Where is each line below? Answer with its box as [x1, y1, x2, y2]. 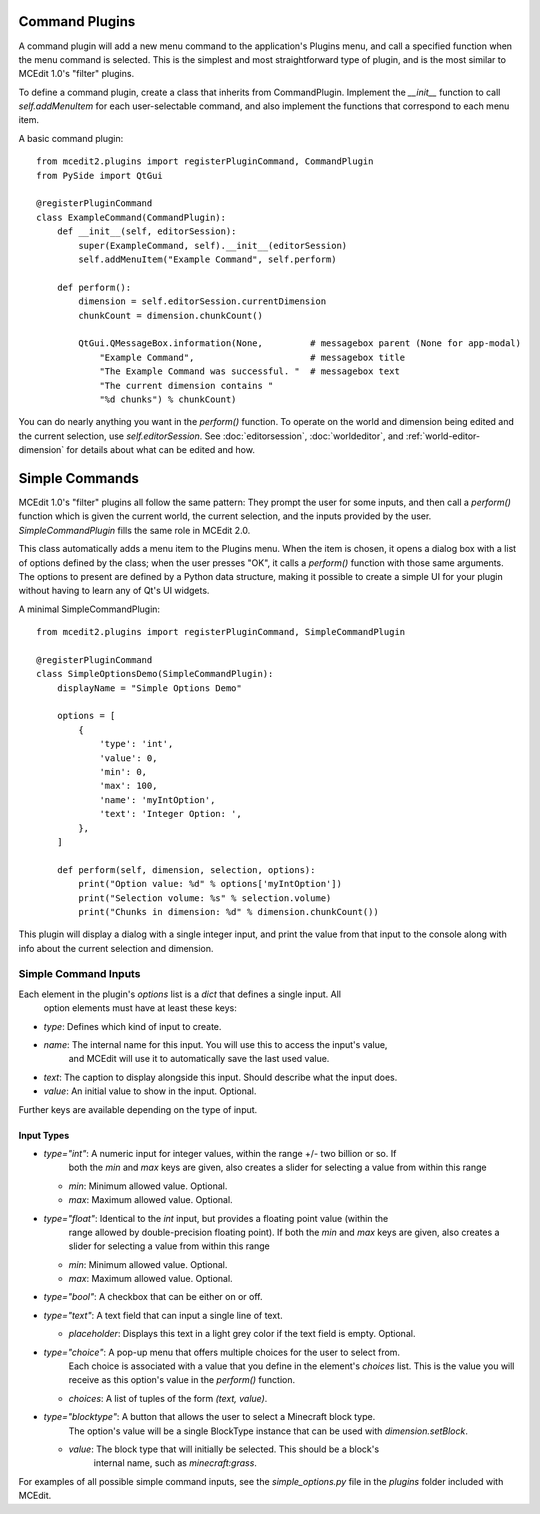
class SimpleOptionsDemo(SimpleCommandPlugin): [36, 668, 274, 680]
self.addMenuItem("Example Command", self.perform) [78, 253, 337, 265]
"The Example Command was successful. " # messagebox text [99, 366, 400, 377]
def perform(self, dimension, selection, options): [56, 864, 316, 875]
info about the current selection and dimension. [18, 942, 214, 954]
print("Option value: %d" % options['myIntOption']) [78, 878, 342, 890]
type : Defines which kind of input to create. [43, 1020, 222, 1032]
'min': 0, [99, 766, 148, 777]
